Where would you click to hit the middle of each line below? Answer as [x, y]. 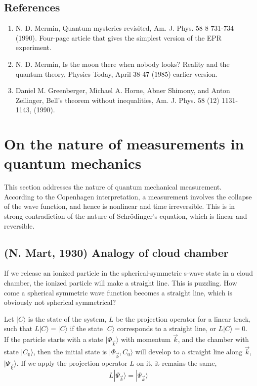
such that [18, 328]
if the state [86, 328]
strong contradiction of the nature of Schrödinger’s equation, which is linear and [126, 216]
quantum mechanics [73, 163]
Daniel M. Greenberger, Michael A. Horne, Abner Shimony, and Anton [123, 90]
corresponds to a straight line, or [167, 328]
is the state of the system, [67, 318]
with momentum [146, 339]
